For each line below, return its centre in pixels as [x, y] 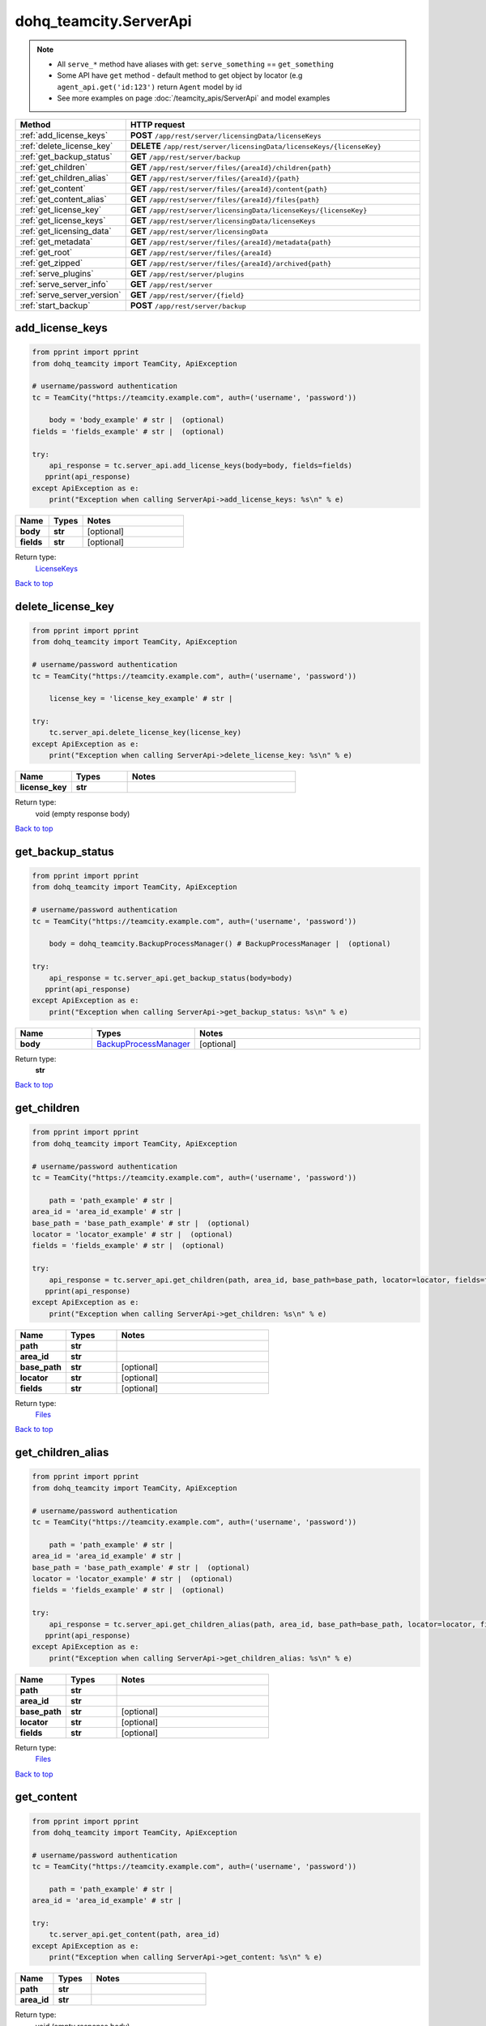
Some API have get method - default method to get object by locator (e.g [180, 75]
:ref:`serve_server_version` [70, 294]
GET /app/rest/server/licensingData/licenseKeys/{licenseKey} [249, 209]
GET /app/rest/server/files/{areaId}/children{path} [231, 167]
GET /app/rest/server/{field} [187, 294]
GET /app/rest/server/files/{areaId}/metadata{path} [231, 241]
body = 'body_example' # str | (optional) [136, 420]
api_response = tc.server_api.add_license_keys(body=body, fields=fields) [200, 466]
